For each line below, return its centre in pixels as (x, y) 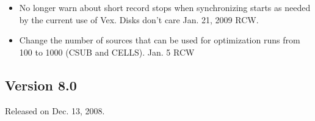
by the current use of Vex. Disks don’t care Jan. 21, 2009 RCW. (139, 19)
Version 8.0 (41, 85)
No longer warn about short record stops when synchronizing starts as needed (165, 7)
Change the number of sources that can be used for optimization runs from (160, 40)
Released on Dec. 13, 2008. (55, 110)
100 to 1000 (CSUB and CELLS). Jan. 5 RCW (107, 52)
